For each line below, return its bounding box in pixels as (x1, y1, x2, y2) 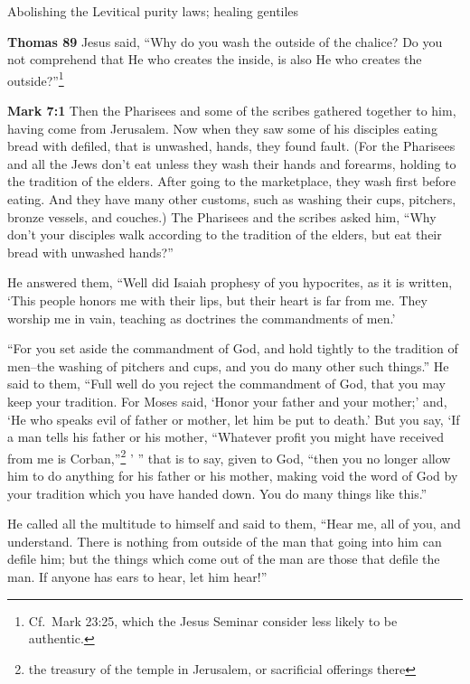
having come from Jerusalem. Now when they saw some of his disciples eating (7, 118, 437, 137)
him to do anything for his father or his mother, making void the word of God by (7, 465, 458, 484)
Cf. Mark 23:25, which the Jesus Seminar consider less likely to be (28, 611, 398, 630)
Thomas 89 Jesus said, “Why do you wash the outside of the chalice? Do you (7, 32, 443, 51)
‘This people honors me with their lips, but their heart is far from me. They (7, 290, 428, 309)
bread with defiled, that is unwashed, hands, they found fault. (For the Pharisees (7, 136, 456, 155)
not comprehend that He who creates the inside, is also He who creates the (7, 50, 422, 69)
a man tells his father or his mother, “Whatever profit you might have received (7, 427, 445, 446)
